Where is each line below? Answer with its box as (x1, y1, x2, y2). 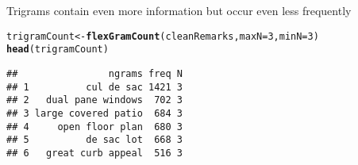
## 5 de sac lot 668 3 (6, 134, 183, 146)
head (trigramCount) (6, 44, 109, 56)
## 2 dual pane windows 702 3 (6, 94, 183, 106)
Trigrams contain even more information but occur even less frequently (6, 2, 352, 18)
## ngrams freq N (6, 67, 183, 79)
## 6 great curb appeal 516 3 (6, 147, 183, 159)
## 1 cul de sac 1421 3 (6, 81, 183, 93)
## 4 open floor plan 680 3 (6, 121, 183, 132)
